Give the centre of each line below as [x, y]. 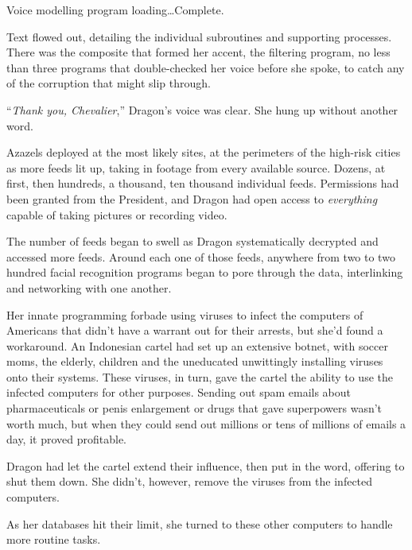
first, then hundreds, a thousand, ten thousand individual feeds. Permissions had [203, 183]
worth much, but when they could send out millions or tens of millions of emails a [206, 423]
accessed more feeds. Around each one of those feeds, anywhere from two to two [201, 256]
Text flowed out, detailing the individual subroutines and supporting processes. [199, 36]
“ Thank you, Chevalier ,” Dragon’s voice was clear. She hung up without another [202, 109]
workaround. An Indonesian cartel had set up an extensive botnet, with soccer [197, 345]
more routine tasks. [54, 539]
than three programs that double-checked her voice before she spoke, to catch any [206, 67]
